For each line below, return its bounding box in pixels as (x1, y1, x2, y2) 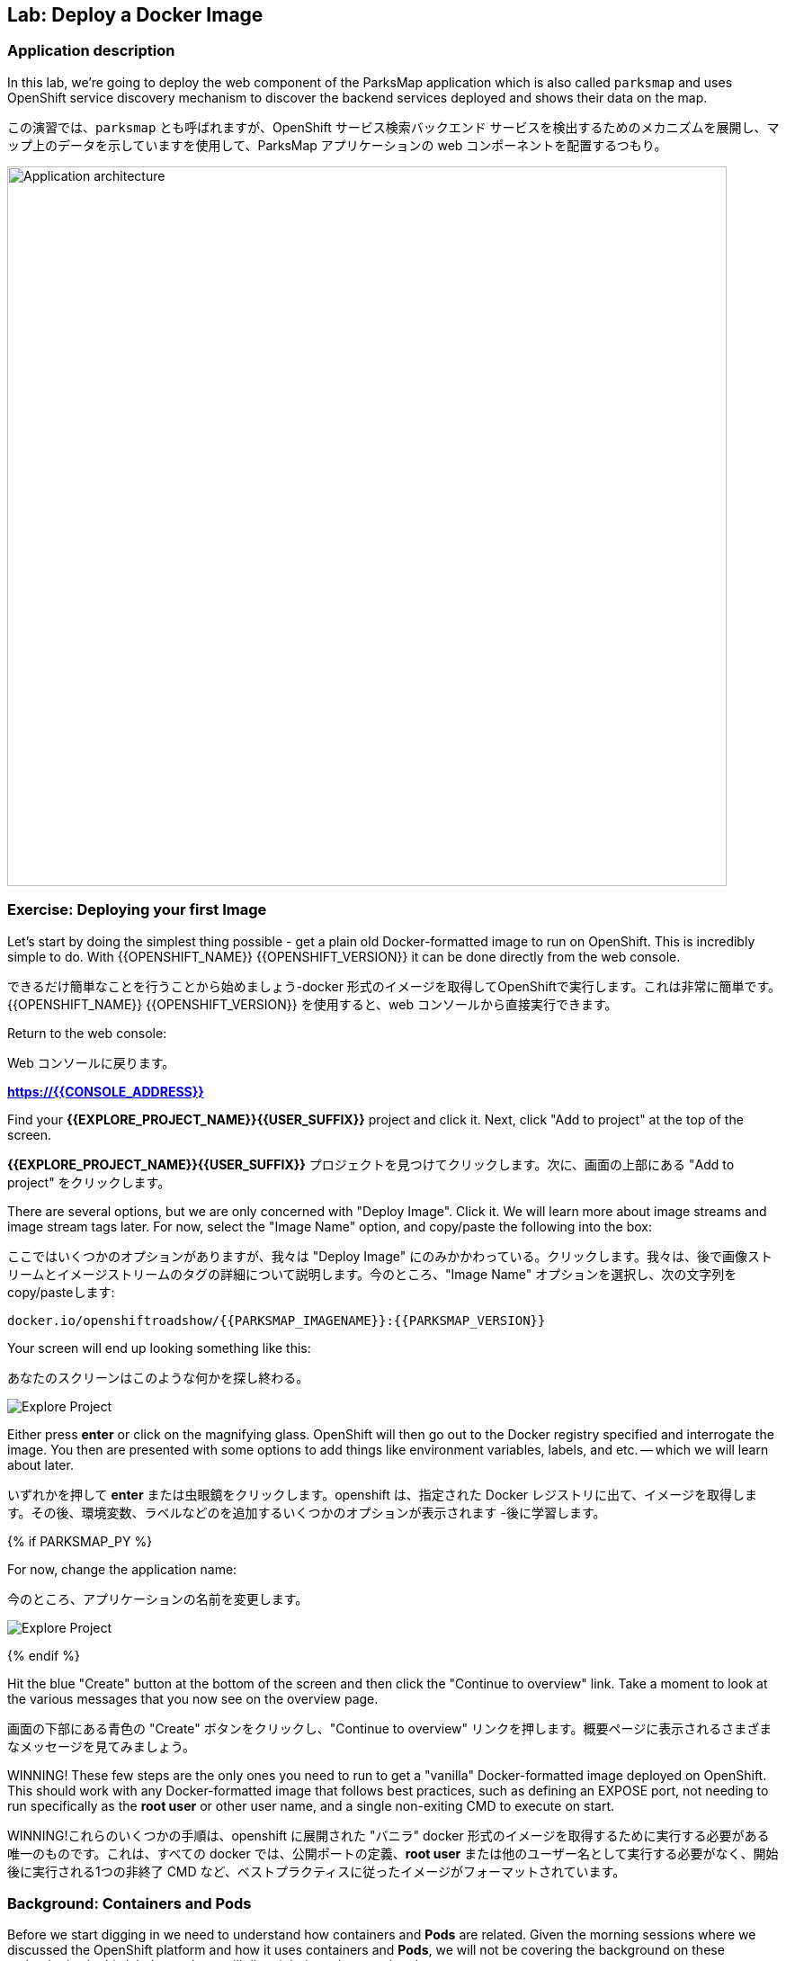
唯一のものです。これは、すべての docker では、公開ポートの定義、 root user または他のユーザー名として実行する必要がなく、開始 (7, 1845, 779, 1861)
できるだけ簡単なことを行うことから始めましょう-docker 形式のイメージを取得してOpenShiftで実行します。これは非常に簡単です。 (7, 978, 782, 994)
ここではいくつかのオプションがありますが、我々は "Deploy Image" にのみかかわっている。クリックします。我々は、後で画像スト (7, 1248, 773, 1264)
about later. (7, 1456, 74, 1473)
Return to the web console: (7, 1025, 167, 1041)
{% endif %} (7, 1647, 80, 1663)
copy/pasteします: (7, 1284, 115, 1300)
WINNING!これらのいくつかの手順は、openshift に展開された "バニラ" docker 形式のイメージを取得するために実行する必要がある (7, 1827, 770, 1843)
